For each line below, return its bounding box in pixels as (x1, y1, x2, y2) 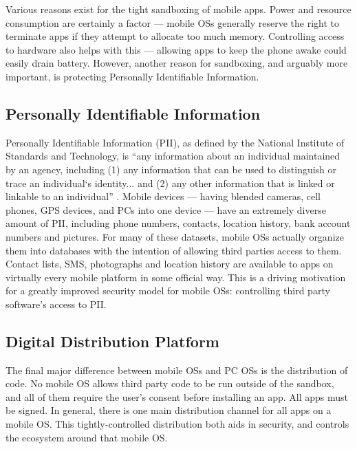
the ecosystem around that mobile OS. (6, 430, 168, 444)
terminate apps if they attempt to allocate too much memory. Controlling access (6, 29, 345, 43)
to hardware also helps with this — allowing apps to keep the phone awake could (6, 42, 347, 56)
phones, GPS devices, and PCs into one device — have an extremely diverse (6, 202, 326, 217)
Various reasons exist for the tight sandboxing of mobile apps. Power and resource (6, 2, 351, 16)
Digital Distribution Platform (6, 330, 219, 351)
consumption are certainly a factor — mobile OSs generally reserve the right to (6, 15, 340, 30)
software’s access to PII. (6, 296, 107, 311)
